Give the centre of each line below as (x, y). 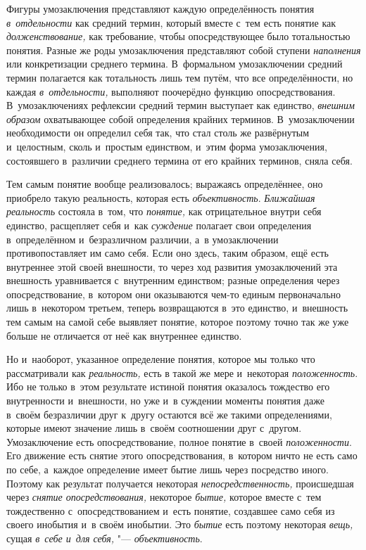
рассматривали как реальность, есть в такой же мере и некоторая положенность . (182, 372)
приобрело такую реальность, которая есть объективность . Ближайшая (161, 197)
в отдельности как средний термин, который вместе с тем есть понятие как (171, 22)
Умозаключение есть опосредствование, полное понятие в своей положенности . (179, 441)
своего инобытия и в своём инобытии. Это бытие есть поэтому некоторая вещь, (180, 524)
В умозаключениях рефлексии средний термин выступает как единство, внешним (181, 105)
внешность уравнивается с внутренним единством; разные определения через (173, 280)
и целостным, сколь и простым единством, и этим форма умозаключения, (167, 146)
